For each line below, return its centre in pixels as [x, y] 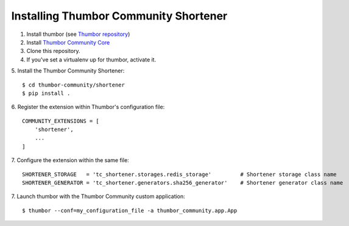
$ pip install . [46, 93]
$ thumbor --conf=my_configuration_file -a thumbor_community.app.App [130, 210]
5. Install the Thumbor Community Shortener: [68, 71]
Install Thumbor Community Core [68, 42]
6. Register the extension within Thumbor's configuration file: [88, 107]
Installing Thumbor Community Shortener [119, 16]
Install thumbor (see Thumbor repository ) [78, 34]
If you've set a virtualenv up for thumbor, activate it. [91, 59]
